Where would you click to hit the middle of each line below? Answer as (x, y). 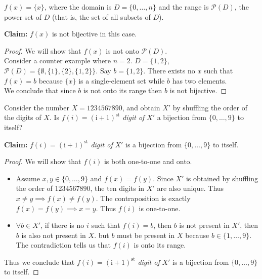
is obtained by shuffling (222, 178)
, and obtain (141, 107)
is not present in (204, 225)
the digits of (23, 117)
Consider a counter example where (57, 61)
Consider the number (37, 107)
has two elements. (200, 80)
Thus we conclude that (39, 262)
